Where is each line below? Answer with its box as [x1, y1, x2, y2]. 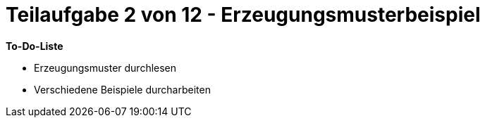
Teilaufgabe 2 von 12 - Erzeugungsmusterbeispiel [6, 3, 481, 27]
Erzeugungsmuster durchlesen [34, 61, 177, 74]
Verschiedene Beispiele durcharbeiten [34, 83, 211, 96]
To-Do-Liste [6, 39, 63, 52]
